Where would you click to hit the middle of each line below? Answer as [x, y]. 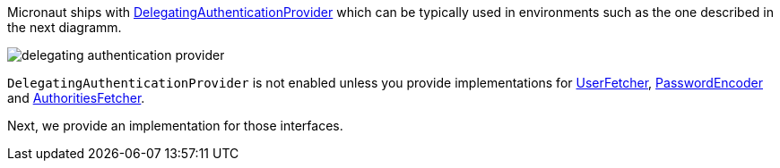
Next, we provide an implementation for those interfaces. [175, 126]
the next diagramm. [65, 27]
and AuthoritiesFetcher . [76, 98]
